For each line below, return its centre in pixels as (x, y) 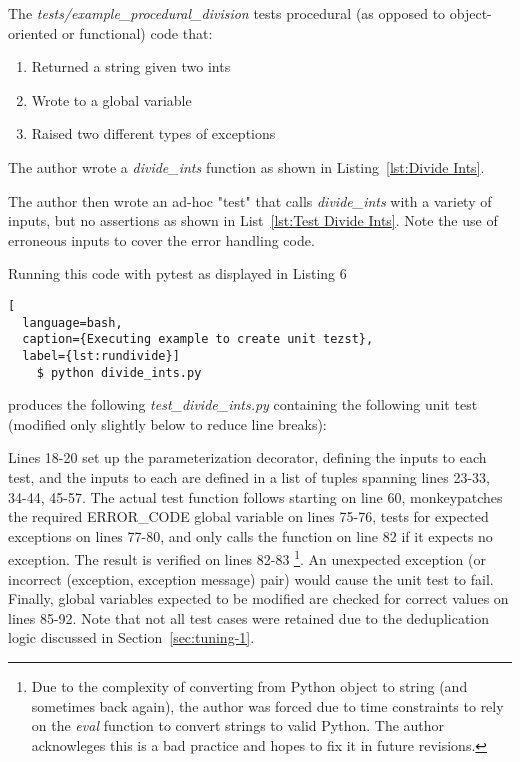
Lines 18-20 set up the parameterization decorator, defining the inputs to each (247, 457)
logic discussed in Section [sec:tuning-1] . (131, 637)
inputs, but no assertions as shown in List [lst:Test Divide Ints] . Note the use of (253, 220)
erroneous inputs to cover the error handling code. (161, 239)
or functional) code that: (137, 32)
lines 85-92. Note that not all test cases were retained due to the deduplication (249, 617)
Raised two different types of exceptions (153, 133)
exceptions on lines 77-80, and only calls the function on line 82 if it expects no (250, 535)
